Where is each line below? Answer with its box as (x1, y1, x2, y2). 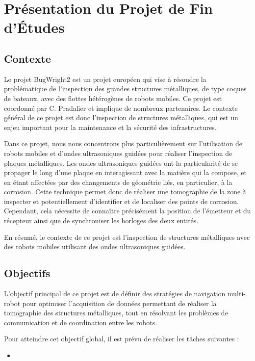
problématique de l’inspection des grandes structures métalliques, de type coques (4, 83, 247, 94)
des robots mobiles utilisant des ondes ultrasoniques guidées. (4, 241, 185, 252)
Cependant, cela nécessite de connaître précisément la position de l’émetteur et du (4, 206, 251, 216)
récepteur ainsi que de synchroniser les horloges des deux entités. (4, 215, 199, 226)
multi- (228, 288, 246, 299)
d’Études (4, 17, 65, 37)
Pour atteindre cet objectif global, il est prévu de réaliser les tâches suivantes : (4, 334, 239, 344)
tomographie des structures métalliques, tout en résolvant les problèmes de (4, 308, 228, 318)
